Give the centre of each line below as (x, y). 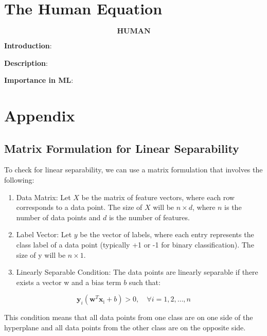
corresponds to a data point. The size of (79, 207)
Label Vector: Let (44, 234)
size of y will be (41, 254)
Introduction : (28, 46)
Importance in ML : (39, 80)
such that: (145, 282)
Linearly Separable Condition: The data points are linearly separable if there (137, 272)
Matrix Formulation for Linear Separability (122, 148)
